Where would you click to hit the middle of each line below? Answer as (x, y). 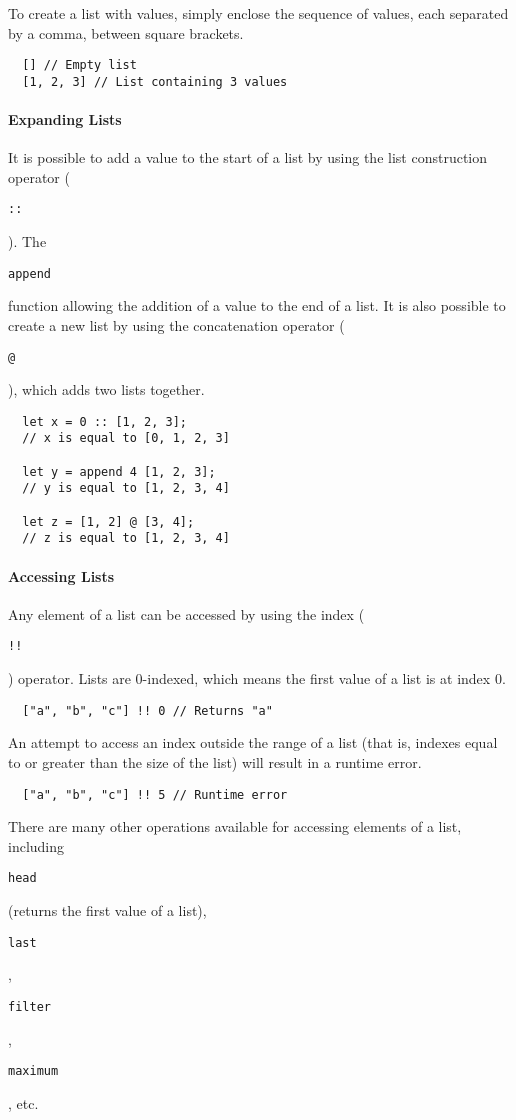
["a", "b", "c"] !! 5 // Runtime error (155, 794)
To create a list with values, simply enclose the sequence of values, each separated (258, 13)
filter (29, 1006)
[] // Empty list (79, 65)
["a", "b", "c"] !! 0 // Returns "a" (147, 710)
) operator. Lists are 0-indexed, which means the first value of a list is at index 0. (257, 678)
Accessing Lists (61, 575)
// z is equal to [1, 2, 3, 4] (126, 538)
